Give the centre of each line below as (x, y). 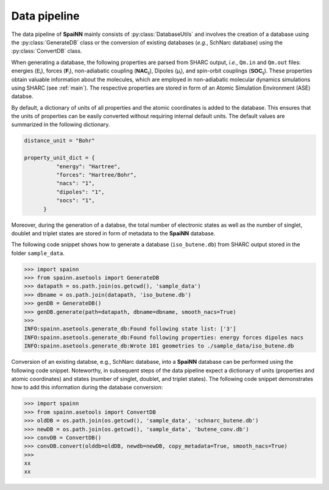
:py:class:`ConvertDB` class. (47, 51)
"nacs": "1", (76, 183)
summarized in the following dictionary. (61, 124)
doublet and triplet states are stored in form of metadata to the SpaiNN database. (113, 233)
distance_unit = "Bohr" (60, 141)
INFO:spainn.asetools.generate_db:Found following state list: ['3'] (130, 329)
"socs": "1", (76, 201)
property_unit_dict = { (60, 158)
